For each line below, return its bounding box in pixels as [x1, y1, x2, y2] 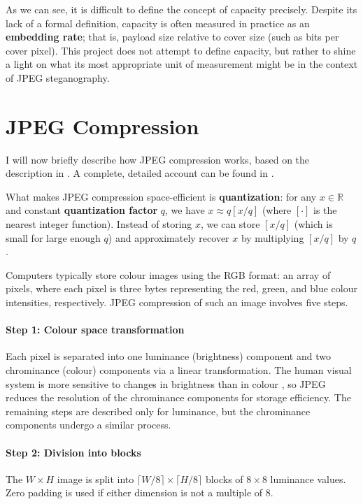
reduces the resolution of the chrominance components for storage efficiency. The [6, 390, 351, 405]
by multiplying [241, 230, 304, 245]
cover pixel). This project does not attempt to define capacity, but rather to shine [6, 43, 356, 57]
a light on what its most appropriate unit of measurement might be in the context [6, 57, 358, 71]
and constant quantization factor [6, 203, 158, 217]
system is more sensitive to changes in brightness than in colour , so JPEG [6, 376, 326, 391]
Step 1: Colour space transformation [6, 322, 185, 337]
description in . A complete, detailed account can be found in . [6, 166, 274, 180]
